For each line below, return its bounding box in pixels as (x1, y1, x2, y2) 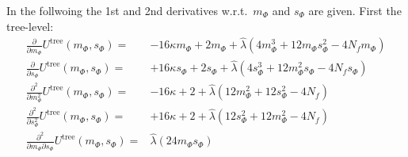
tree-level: (6, 17, 54, 34)
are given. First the (308, 2, 402, 18)
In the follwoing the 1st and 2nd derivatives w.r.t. (6, 2, 248, 18)
